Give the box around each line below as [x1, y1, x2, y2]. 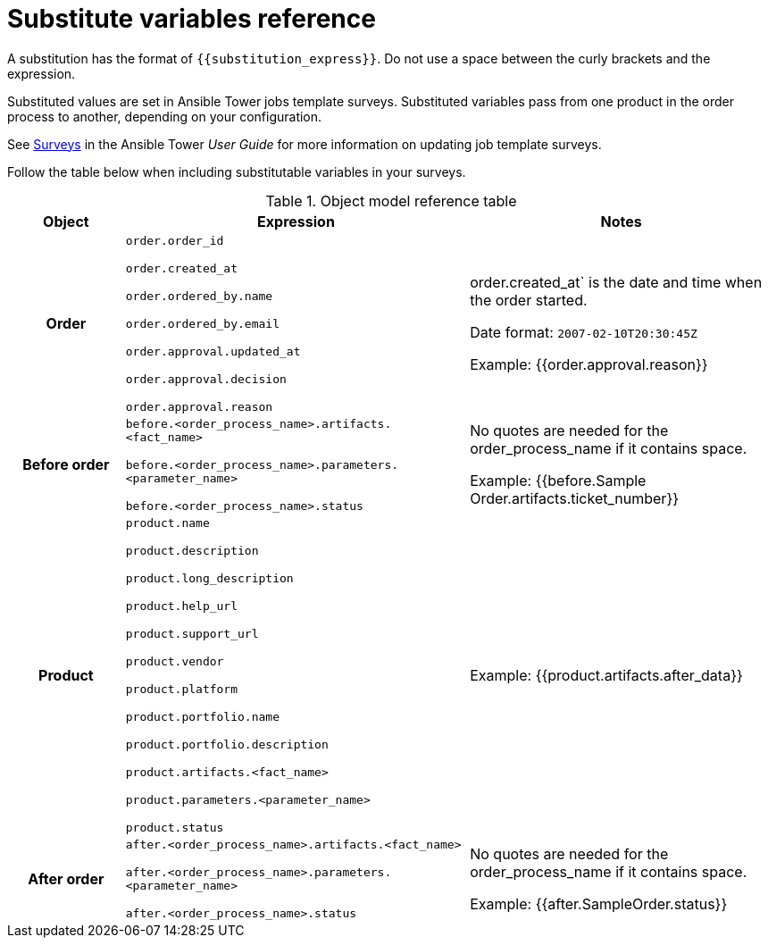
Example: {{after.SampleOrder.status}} [470, 894, 728, 913]
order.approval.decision [125, 372, 287, 386]
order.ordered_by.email [125, 316, 280, 330]
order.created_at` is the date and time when [470, 273, 763, 292]
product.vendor [125, 654, 224, 668]
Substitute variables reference [7, 4, 376, 34]
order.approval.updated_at [125, 344, 301, 358]
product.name [125, 515, 210, 530]
